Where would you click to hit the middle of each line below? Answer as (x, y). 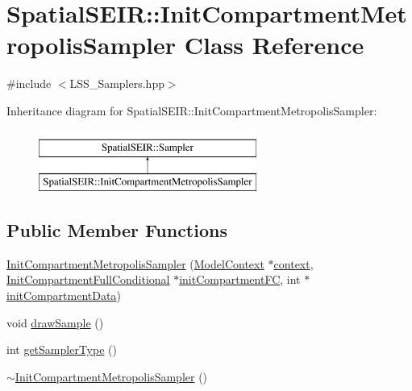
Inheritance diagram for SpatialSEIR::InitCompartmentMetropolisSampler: (192, 110)
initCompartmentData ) (64, 295)
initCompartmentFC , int (240, 279)
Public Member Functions (117, 230)
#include (29, 83)
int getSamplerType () (62, 349)
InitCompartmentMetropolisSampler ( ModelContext (135, 263)
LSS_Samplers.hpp (117, 83)
